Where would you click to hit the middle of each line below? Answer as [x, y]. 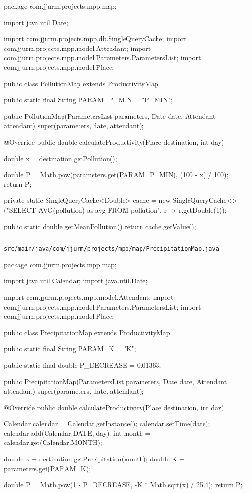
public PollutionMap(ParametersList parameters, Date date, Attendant [110, 116]
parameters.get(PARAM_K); [47, 468]
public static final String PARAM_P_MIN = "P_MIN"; [88, 100]
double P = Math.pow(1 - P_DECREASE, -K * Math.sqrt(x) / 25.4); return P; [123, 485]
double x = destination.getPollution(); [61, 158]
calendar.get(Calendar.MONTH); [53, 442]
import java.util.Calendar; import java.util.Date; [76, 281]
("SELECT [20, 209]
